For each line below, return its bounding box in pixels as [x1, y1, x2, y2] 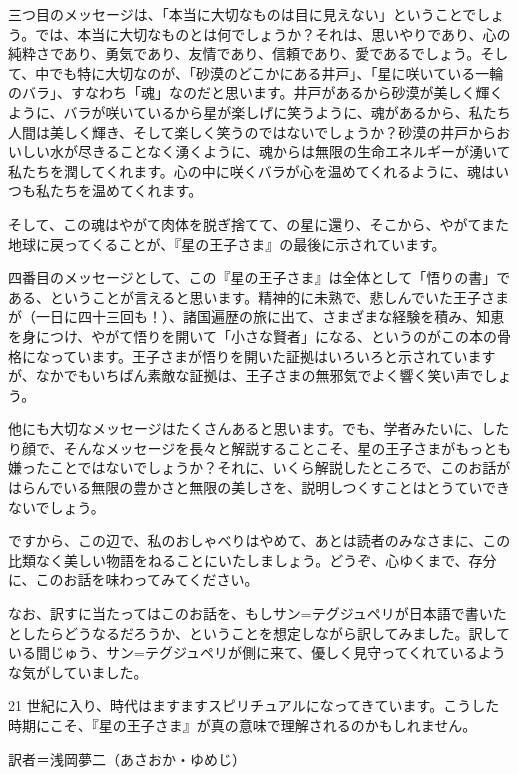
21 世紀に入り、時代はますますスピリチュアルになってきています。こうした [8, 695, 500, 716]
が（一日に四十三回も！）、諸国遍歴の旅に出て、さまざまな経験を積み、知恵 [8, 306, 505, 327]
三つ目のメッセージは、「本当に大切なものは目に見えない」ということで [8, 4, 477, 24]
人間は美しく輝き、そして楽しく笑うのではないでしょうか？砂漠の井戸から [8, 121, 497, 142]
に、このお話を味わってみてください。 [8, 569, 259, 590]
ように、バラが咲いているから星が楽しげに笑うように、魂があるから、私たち [8, 101, 511, 122]
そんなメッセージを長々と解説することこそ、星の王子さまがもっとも [63, 437, 512, 458]
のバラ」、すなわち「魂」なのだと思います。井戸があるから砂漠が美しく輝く [8, 82, 504, 103]
